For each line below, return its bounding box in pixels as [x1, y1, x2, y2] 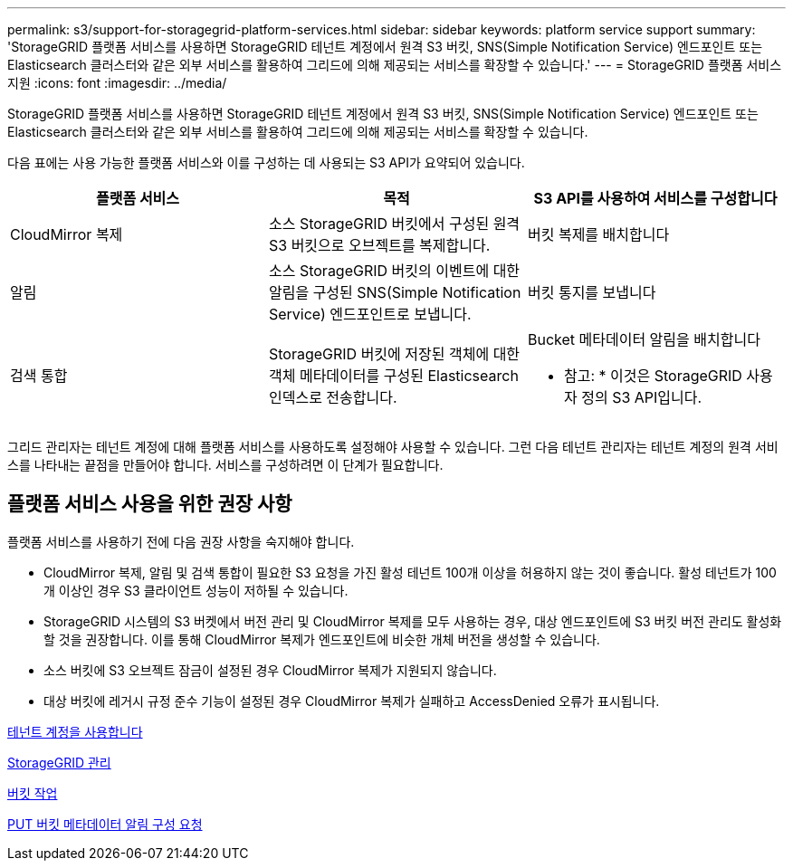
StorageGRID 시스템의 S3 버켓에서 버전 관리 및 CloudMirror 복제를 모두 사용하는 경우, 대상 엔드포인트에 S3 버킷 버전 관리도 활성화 [43, 613, 782, 629]
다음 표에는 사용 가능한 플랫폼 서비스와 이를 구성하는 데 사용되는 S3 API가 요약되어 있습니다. [7, 155, 525, 170]
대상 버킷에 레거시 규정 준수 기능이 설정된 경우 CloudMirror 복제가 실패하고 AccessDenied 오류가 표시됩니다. [43, 692, 660, 709]
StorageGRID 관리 [7, 754, 111, 770]
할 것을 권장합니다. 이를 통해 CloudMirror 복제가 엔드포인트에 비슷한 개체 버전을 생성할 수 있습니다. [43, 631, 600, 647]
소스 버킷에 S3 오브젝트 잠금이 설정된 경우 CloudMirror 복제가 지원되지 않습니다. [43, 662, 497, 678]
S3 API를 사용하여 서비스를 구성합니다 [533, 189, 778, 207]
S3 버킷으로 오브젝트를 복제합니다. [268, 236, 491, 254]
